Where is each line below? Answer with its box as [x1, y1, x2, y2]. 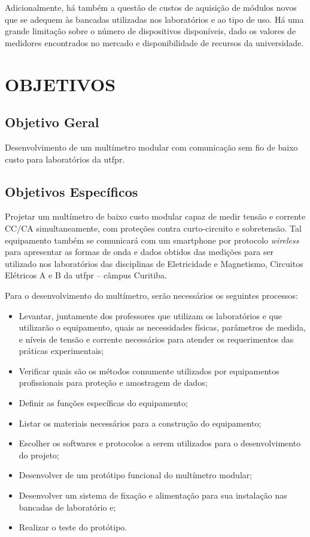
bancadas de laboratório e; [19, 500, 116, 513]
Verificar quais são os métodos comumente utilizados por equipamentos [19, 364, 279, 377]
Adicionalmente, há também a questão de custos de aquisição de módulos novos [5, 1, 297, 13]
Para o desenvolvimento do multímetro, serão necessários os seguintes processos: [5, 289, 298, 301]
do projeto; [19, 448, 59, 461]
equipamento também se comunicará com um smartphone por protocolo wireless [5, 233, 299, 246]
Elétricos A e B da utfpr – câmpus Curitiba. [5, 269, 167, 281]
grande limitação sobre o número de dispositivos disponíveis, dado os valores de [5, 25, 296, 37]
